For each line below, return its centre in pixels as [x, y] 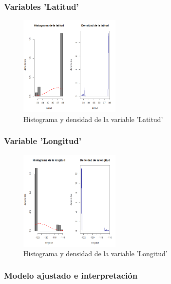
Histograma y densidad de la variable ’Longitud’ [95, 254]
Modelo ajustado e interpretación [71, 275]
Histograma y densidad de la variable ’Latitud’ [93, 119]
